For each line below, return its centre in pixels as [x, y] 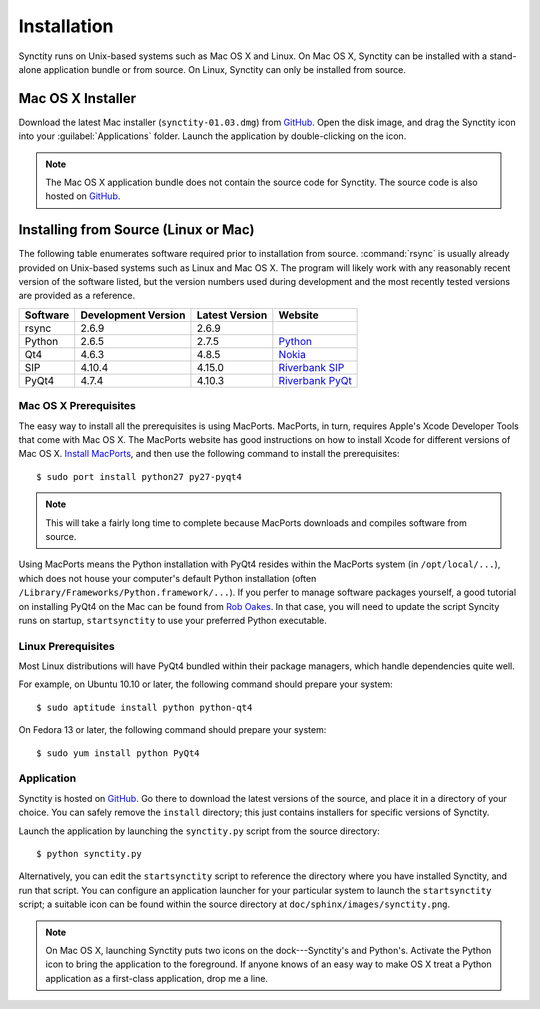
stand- [503, 56]
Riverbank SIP [311, 367]
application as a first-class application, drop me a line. [157, 978]
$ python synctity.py [89, 853]
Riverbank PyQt [315, 380]
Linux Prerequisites [66, 646]
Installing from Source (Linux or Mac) [136, 230]
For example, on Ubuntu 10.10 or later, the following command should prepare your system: [206, 684]
